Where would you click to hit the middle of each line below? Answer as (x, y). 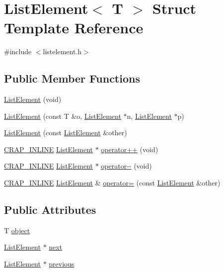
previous (62, 264)
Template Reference (74, 28)
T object (17, 230)
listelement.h (62, 51)
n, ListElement (149, 116)
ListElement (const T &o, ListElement (63, 116)
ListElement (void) (33, 99)
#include (18, 51)
